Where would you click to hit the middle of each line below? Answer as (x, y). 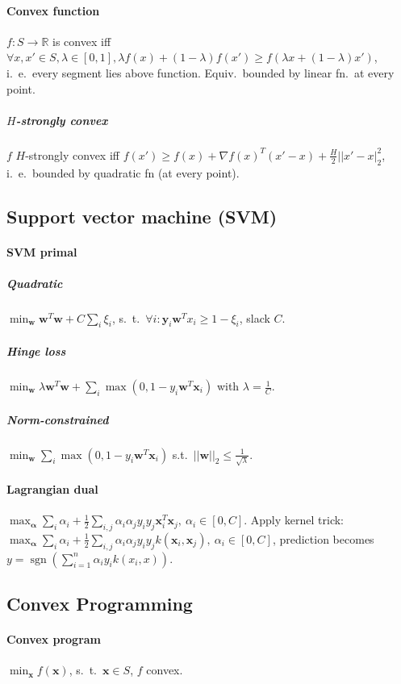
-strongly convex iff (72, 154)
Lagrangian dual (52, 488)
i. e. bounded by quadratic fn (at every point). (123, 172)
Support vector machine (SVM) (142, 216)
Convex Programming (100, 604)
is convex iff (82, 41)
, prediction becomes (323, 538)
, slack (255, 317)
